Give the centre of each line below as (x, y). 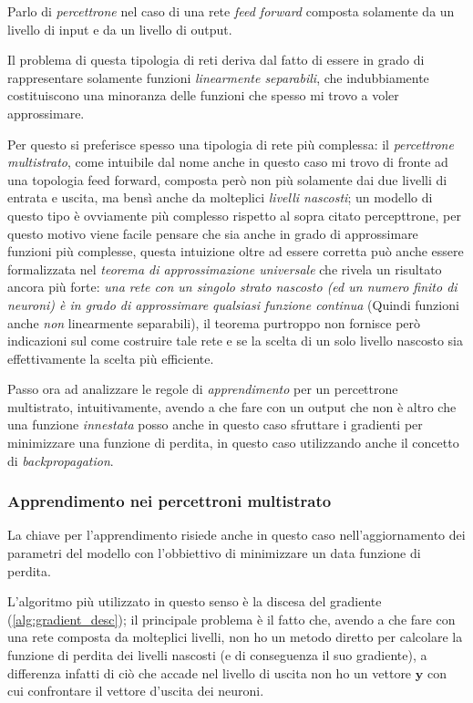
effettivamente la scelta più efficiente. (111, 358)
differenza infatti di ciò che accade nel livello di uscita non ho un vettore (210, 672)
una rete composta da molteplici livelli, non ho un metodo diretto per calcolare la (235, 637)
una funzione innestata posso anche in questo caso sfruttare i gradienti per (215, 424)
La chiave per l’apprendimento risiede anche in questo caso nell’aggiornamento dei (236, 535)
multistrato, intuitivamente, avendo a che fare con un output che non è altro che (232, 406)
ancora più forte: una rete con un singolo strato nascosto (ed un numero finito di (232, 287)
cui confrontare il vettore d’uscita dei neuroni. (136, 691)
